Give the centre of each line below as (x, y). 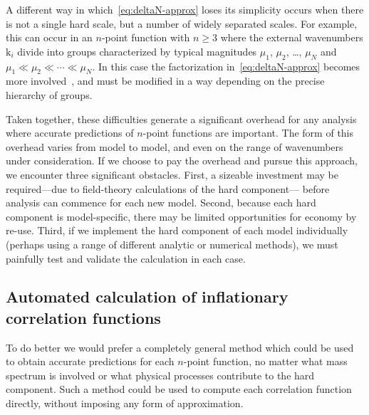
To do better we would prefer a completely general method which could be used (180, 347)
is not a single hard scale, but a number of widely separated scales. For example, (182, 23)
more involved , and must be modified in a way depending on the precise (165, 81)
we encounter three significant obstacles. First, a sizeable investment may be (172, 174)
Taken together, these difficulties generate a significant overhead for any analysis (181, 119)
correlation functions (83, 317)
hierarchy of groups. (49, 94)
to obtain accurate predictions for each (90, 361)
